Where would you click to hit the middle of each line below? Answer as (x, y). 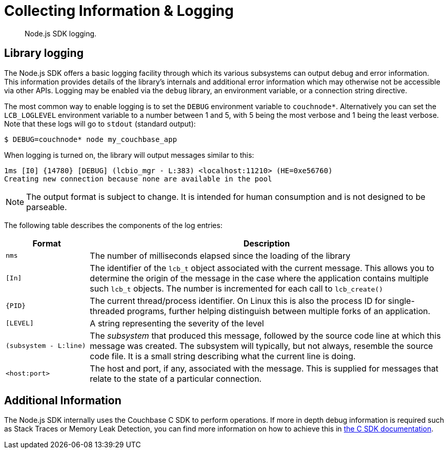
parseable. (47, 207)
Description (267, 243)
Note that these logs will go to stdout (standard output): (100, 123)
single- (401, 301)
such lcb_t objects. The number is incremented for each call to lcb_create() (237, 288)
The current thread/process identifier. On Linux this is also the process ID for (238, 301)
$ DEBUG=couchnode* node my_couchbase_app (91, 139)
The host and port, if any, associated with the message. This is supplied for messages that (264, 368)
